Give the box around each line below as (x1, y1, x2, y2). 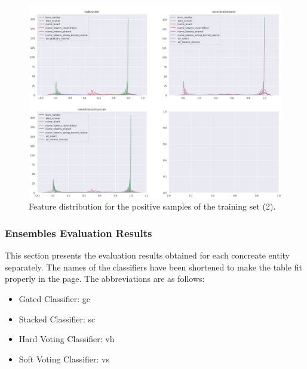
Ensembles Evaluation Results (5, 225, 152, 240)
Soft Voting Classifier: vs (19, 352, 109, 365)
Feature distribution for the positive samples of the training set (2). (29, 200, 276, 213)
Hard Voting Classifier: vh (19, 333, 115, 345)
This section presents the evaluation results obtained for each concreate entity (5, 249, 290, 262)
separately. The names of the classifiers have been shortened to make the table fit (5, 260, 302, 273)
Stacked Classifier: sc (19, 312, 96, 325)
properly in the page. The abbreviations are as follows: (5, 272, 205, 285)
